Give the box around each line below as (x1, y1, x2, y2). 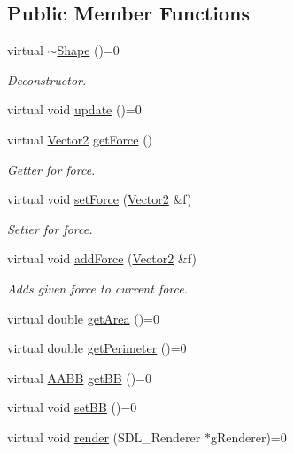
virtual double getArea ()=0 (7, 309, 160, 327)
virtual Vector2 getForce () (7, 129, 153, 148)
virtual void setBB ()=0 (7, 398, 137, 417)
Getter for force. (7, 160, 96, 178)
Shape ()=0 (57, 41, 120, 59)
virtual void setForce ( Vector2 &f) (7, 190, 192, 208)
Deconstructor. (7, 70, 87, 89)
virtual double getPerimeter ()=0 (7, 339, 187, 357)
